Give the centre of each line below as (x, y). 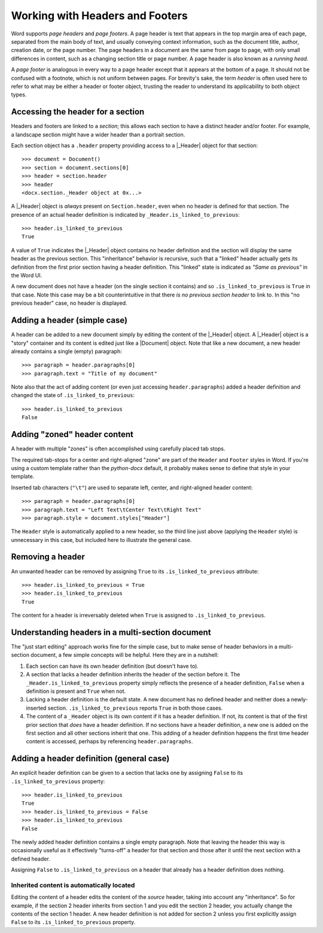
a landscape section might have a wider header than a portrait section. (98, 134)
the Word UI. (27, 275)
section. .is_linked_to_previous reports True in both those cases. (135, 708)
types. (19, 95)
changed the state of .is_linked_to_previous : (73, 395)
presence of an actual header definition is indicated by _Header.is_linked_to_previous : (126, 214)
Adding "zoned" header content (72, 434)
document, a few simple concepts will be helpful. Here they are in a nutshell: (125, 655)
